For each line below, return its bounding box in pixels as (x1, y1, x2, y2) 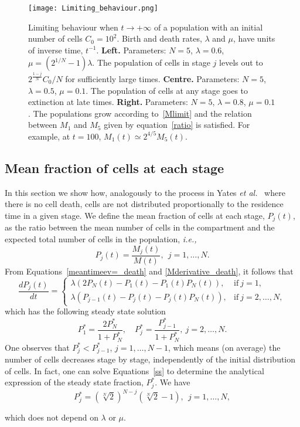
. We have (155, 376, 190, 388)
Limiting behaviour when (28, 21, 118, 33)
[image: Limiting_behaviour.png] (28, 4, 158, 12)
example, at (28, 130, 70, 142)
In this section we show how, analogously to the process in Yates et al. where (5, 186, 285, 198)
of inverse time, (28, 43, 83, 56)
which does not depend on (5, 411, 98, 423)
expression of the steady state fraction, (5, 376, 144, 388)
